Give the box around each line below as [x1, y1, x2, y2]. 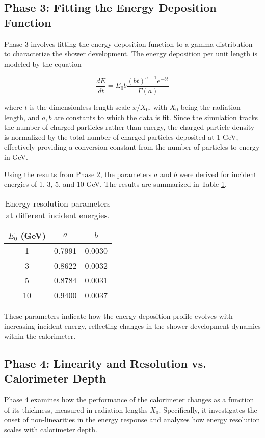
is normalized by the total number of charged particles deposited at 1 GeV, [4, 131, 238, 142]
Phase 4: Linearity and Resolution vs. [4, 355, 206, 371]
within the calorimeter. [4, 330, 76, 341]
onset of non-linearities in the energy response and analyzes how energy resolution [4, 414, 260, 425]
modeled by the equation [4, 58, 82, 69]
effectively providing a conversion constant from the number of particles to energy [4, 141, 260, 152]
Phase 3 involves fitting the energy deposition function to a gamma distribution [4, 38, 253, 49]
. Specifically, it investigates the [158, 404, 257, 415]
